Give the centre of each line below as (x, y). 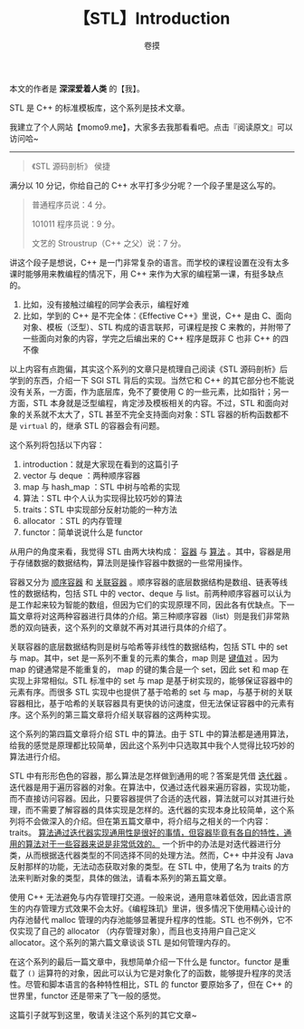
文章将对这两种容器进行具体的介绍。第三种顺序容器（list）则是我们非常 (149, 616)
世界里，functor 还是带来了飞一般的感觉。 (87, 995)
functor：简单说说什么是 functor (82, 532)
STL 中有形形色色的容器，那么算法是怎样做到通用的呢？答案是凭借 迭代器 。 (151, 775)
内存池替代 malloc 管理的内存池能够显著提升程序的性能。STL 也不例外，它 (147, 919)
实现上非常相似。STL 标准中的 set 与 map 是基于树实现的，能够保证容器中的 (151, 680)
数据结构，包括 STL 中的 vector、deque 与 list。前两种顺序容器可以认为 (158, 593)
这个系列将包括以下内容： (57, 444)
